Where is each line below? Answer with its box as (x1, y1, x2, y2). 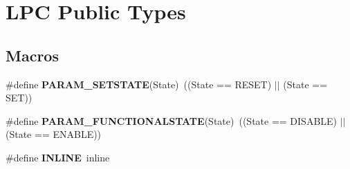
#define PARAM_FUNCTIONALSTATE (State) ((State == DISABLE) (6, 113, 338, 128)
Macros (6, 44, 59, 66)
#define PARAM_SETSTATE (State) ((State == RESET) (6, 77, 272, 91)
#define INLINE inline (6, 150, 110, 164)
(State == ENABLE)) (6, 127, 102, 141)
